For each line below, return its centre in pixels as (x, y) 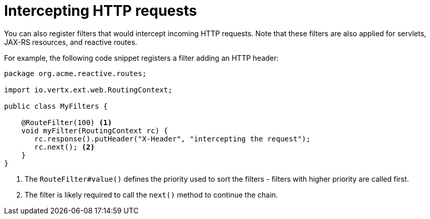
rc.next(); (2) (65, 147)
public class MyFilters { (56, 106)
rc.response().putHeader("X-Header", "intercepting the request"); (173, 139)
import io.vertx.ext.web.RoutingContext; (88, 90)
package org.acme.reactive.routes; (76, 73)
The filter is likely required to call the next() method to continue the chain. (151, 194)
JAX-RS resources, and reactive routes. (71, 42)
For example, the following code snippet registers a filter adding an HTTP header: (142, 58)
